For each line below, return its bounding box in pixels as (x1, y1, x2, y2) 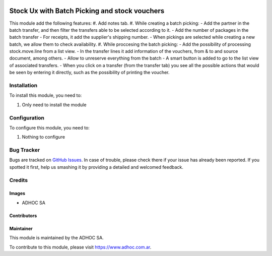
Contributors (9, 212, 37, 219)
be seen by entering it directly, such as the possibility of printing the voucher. (9, 70, 170, 76)
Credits (9, 176, 28, 183)
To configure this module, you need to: (9, 124, 90, 131)
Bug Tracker (9, 147, 40, 154)
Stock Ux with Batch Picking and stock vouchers (9, 7, 165, 15)
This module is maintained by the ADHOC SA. (9, 235, 104, 241)
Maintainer (9, 225, 33, 231)
